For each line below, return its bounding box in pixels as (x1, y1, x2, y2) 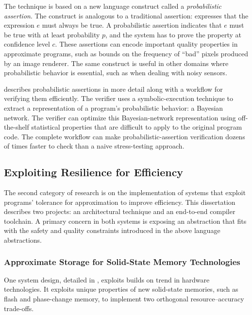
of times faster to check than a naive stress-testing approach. (4, 141, 185, 151)
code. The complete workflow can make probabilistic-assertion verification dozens (4, 131, 245, 141)
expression (4, 20, 34, 30)
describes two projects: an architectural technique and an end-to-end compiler (4, 206, 235, 216)
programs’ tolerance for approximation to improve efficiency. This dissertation (4, 197, 235, 207)
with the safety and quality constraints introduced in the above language (4, 225, 220, 235)
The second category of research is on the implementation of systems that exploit (4, 187, 246, 198)
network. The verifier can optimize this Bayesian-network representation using (4, 112, 236, 122)
